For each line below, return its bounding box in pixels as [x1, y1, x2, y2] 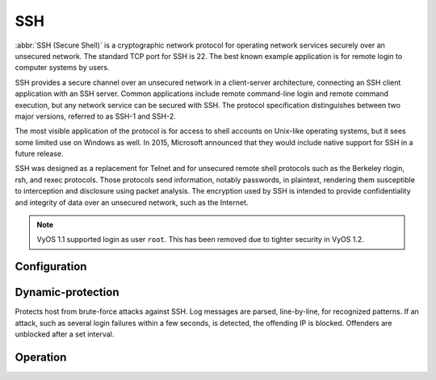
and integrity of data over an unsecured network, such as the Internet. [15, 198, 249, 207]
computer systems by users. [15, 63, 110, 73]
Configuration [15, 260, 87, 274]
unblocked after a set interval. [15, 329, 115, 339]
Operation [15, 350, 67, 364]
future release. [15, 149, 64, 159]
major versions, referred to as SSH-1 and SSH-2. [15, 111, 177, 121]
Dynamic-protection [15, 286, 119, 299]
